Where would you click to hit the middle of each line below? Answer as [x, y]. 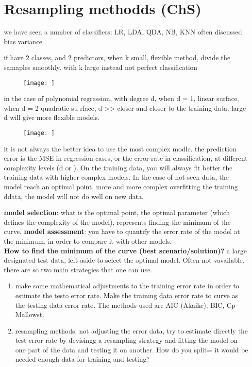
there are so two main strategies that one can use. [78, 269]
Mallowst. [30, 314]
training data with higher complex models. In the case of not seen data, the [117, 177]
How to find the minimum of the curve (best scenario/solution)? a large [125, 250]
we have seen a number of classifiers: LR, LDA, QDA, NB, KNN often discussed [123, 32]
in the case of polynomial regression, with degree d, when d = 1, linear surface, [122, 98]
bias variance [23, 41]
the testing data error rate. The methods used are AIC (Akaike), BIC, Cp [125, 305]
